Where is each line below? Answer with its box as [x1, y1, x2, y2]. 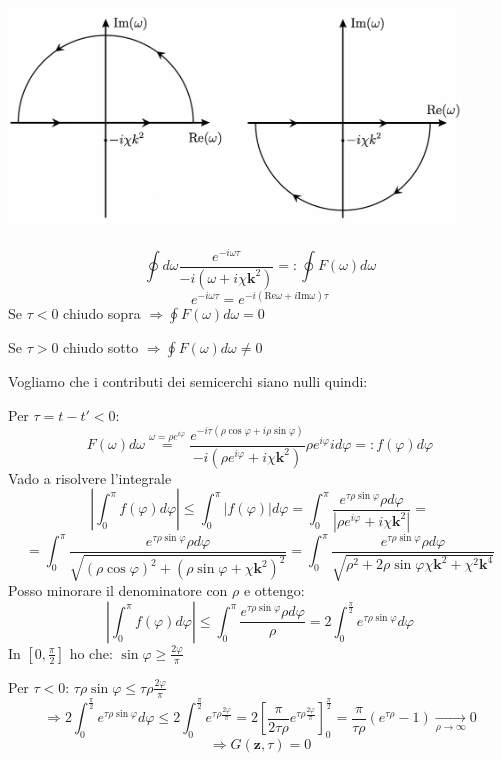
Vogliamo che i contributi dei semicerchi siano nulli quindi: [8, 371, 368, 392]
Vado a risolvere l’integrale [8, 467, 172, 488]
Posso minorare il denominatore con [8, 580, 228, 601]
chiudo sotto [63, 337, 139, 358]
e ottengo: [243, 580, 305, 601]
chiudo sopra [63, 303, 141, 324]
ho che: [69, 642, 113, 663]
